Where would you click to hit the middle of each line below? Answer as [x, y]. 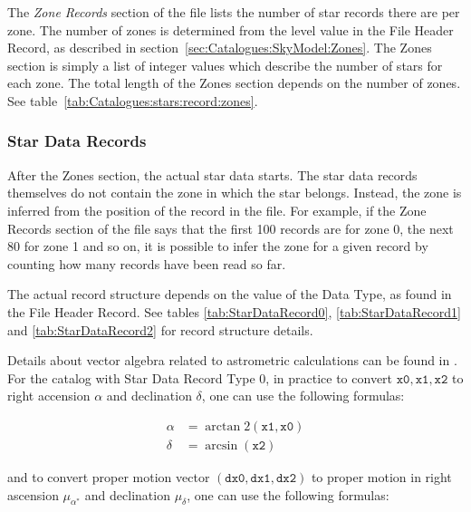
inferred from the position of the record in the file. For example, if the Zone [217, 210]
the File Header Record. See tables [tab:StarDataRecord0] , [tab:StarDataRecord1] [234, 311]
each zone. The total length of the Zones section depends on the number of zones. [234, 83]
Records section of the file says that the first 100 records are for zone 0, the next [231, 228]
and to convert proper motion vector [109, 476]
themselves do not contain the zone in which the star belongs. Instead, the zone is [235, 193]
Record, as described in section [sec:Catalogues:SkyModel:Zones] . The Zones [220, 48]
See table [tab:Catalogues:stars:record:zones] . [133, 100]
